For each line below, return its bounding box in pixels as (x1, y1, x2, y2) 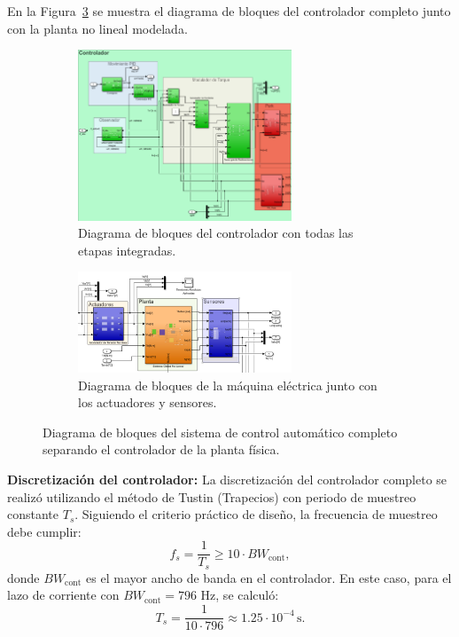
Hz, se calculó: (200, 586, 279, 604)
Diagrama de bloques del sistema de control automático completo (43, 422, 398, 441)
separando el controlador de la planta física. (43, 440, 280, 459)
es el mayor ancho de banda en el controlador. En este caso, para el (86, 568, 452, 586)
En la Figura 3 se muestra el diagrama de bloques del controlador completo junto (7, 2, 451, 20)
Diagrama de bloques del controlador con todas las (78, 224, 354, 242)
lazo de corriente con (7, 586, 120, 604)
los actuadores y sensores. (78, 393, 217, 412)
